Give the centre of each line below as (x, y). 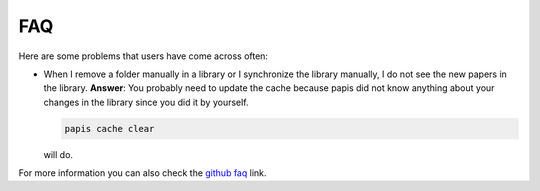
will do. (58, 154)
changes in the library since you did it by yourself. (146, 102)
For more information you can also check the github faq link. (142, 173)
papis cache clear (109, 128)
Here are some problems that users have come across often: (143, 56)
